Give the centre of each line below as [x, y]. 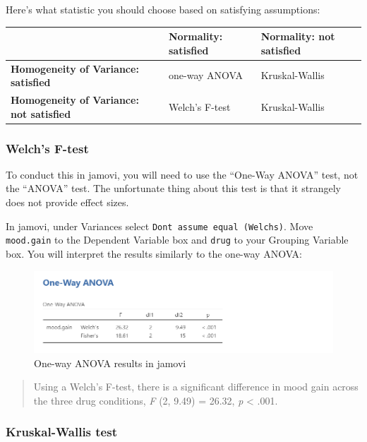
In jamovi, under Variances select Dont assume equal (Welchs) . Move [160, 226]
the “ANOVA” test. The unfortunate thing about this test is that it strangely [173, 188]
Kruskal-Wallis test [61, 432]
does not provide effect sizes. [67, 202]
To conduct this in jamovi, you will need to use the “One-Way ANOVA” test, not [182, 174]
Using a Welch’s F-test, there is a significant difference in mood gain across [196, 387]
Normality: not [298, 36]
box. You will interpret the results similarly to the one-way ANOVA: [154, 253]
